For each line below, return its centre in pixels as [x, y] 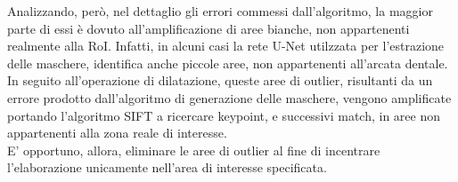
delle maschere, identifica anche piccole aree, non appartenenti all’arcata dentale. [228, 63]
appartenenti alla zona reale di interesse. [117, 133]
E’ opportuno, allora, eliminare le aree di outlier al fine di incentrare [194, 150]
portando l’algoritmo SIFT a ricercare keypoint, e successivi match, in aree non [224, 115]
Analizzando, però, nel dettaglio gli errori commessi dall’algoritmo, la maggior [220, 11]
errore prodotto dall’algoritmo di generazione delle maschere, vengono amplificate [229, 97]
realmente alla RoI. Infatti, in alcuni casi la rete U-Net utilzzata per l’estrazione [226, 46]
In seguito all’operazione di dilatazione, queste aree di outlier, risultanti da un [220, 80]
